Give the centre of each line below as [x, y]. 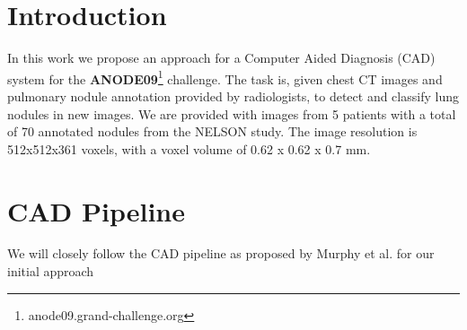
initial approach [51, 271]
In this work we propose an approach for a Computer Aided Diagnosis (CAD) [221, 58]
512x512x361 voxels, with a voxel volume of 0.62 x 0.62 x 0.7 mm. [189, 148]
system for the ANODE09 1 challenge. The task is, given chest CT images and [225, 77]
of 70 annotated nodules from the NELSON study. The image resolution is [212, 131]
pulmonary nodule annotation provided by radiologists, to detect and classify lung [233, 96]
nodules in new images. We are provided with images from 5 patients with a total [232, 113]
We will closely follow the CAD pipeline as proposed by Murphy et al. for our [221, 253]
